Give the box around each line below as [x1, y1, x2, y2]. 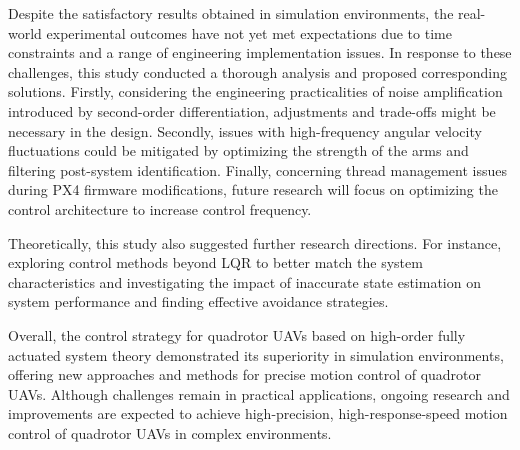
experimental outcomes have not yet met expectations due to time [46, 22, 452, 43]
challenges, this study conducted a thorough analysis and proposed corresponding [8, 61, 507, 82]
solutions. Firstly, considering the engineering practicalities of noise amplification [8, 81, 503, 102]
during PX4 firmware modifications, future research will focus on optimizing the [8, 179, 498, 200]
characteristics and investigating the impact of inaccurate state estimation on [8, 271, 481, 292]
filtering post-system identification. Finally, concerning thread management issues [8, 159, 507, 180]
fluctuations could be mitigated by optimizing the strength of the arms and [8, 140, 469, 161]
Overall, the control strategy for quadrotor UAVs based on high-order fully [8, 324, 466, 345]
